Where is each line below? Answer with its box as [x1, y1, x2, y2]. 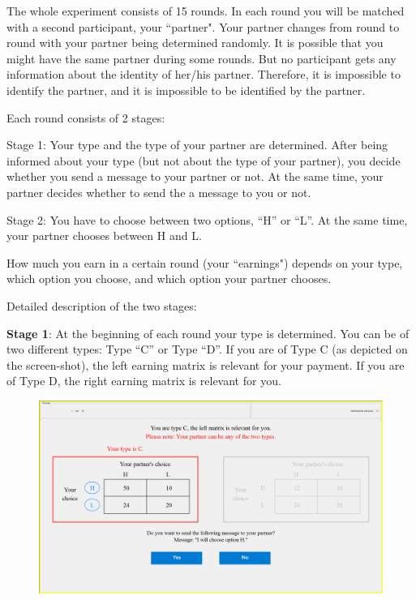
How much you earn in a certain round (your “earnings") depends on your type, [6, 254, 403, 271]
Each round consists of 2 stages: [6, 109, 165, 126]
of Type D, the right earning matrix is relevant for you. [6, 372, 281, 389]
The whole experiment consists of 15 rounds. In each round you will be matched [6, 2, 405, 19]
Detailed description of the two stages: [6, 297, 197, 314]
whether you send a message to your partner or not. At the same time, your [6, 168, 384, 185]
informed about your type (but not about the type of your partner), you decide [6, 152, 401, 169]
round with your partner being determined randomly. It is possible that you [6, 34, 384, 51]
